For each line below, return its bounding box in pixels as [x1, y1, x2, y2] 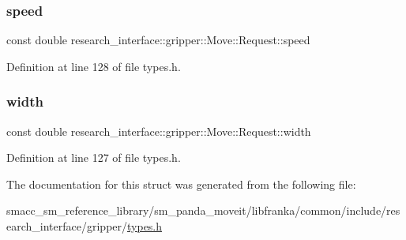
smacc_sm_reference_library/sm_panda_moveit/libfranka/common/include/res [6, 202, 400, 219]
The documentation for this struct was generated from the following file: [6, 175, 356, 192]
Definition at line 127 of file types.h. [6, 149, 181, 166]
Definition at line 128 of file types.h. [6, 58, 181, 74]
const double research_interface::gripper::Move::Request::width [6, 122, 311, 139]
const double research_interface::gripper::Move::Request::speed [6, 32, 310, 48]
